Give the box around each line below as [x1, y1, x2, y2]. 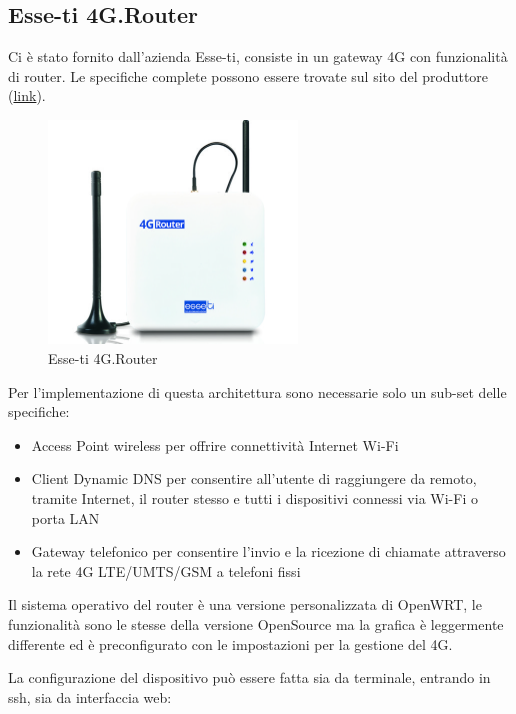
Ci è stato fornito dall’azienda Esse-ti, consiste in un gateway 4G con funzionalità [8, 46, 508, 67]
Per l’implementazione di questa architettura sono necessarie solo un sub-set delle [8, 381, 507, 402]
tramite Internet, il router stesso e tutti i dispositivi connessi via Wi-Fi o [31, 488, 478, 509]
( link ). [8, 85, 46, 106]
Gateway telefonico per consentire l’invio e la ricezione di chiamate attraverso [31, 541, 506, 562]
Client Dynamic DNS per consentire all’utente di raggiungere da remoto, [31, 468, 477, 489]
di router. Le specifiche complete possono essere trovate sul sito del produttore [8, 65, 489, 86]
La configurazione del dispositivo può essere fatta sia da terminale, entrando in [8, 667, 491, 688]
